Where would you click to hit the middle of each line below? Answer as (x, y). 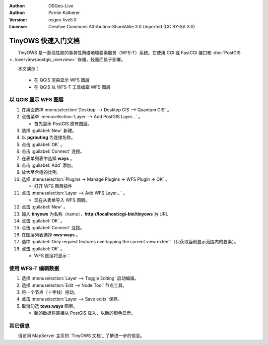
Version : (18, 19)
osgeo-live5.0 (63, 19)
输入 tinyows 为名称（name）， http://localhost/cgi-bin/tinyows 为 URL (95, 214)
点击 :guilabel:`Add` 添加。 (49, 165)
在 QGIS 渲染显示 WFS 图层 (62, 80)
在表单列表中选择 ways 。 (48, 158)
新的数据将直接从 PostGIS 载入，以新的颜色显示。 (85, 313)
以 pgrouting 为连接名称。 (48, 138)
